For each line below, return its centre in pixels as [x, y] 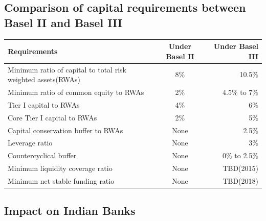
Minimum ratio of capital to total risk [67, 69]
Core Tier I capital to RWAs [52, 117]
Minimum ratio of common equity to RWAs [76, 92]
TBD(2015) [240, 168]
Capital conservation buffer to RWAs [65, 130]
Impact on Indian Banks [70, 211]
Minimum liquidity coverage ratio [60, 168]
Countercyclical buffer [42, 155]
